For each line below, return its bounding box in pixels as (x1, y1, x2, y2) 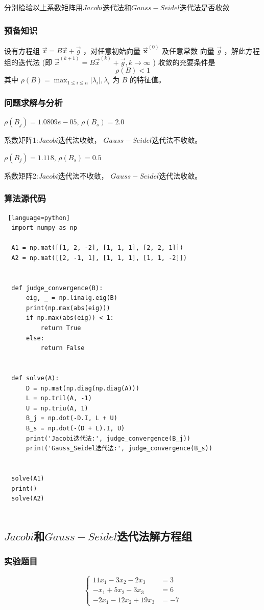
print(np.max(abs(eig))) (26, 304, 110, 312)
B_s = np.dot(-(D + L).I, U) (26, 425, 125, 432)
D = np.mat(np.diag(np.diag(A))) (26, 384, 139, 392)
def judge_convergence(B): (11, 284, 103, 292)
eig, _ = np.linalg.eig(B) (26, 294, 117, 302)
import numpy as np (11, 224, 78, 232)
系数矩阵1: (4, 135, 38, 145)
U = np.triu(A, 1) (26, 404, 88, 412)
